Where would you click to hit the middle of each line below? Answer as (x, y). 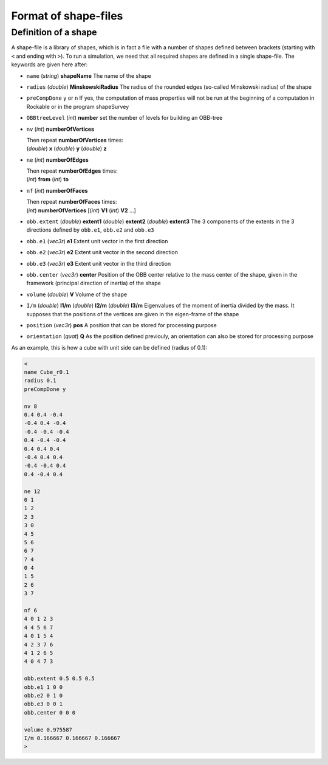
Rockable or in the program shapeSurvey (78, 106)
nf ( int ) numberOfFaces (57, 190)
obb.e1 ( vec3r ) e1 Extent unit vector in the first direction (97, 241)
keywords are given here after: (50, 64)
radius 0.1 (40, 381)
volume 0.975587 (48, 729)
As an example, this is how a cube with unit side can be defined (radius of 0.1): (109, 347)
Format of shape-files (67, 16)
